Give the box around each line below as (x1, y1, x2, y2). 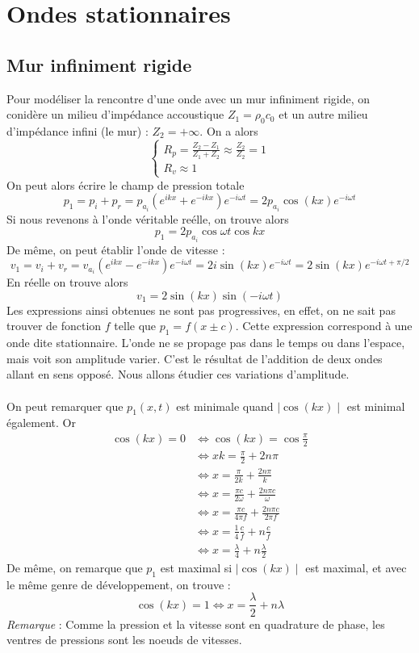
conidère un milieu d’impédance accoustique (6, 106, 224, 123)
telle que (114, 317, 157, 334)
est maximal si (160, 559, 233, 576)
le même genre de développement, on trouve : (6, 576, 231, 592)
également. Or (6, 414, 76, 431)
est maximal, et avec (305, 559, 407, 576)
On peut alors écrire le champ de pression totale (6, 176, 245, 193)
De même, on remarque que (6, 559, 143, 576)
